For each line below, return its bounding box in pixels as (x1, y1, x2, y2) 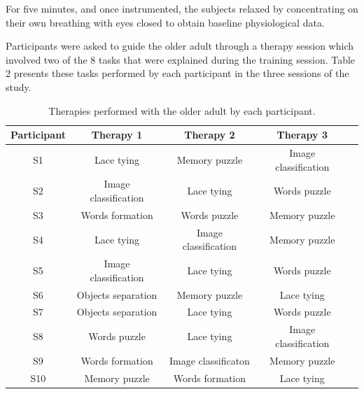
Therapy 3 (276, 127, 328, 142)
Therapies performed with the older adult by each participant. (48, 103, 316, 118)
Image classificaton (169, 353, 250, 367)
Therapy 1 (91, 127, 143, 142)
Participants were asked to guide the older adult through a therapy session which (6, 38, 353, 53)
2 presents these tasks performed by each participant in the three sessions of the (6, 66, 349, 80)
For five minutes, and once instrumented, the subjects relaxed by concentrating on (6, 1, 358, 15)
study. (6, 79, 31, 94)
